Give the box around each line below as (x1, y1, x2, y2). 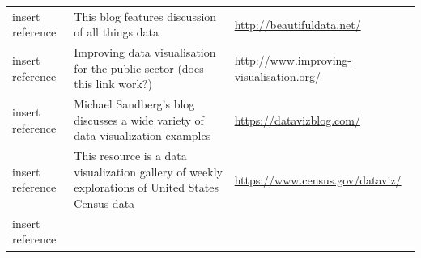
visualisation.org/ (234, 67, 321, 84)
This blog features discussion (74, 7, 217, 24)
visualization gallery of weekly (74, 163, 223, 180)
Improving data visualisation (74, 44, 216, 61)
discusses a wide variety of (74, 111, 204, 128)
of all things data (74, 23, 159, 40)
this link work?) (74, 75, 152, 92)
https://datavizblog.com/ (234, 111, 360, 128)
